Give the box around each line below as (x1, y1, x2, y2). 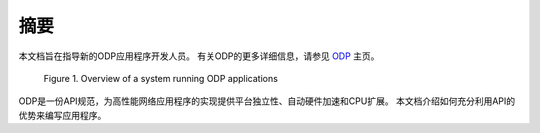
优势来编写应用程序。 (18, 109, 107, 121)
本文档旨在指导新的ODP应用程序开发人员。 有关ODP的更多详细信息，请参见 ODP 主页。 (18, 50, 380, 62)
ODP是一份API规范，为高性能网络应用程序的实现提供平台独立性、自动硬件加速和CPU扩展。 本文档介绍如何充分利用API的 (18, 95, 515, 107)
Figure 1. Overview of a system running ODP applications (43, 72, 279, 84)
